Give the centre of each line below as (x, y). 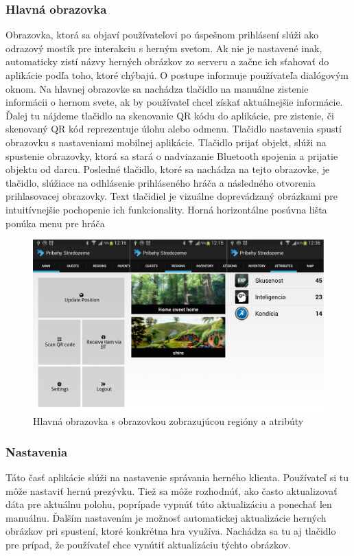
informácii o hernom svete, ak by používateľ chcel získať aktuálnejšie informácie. (174, 102)
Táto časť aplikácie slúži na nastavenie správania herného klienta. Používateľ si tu (177, 477)
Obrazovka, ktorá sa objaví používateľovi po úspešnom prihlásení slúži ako (162, 35)
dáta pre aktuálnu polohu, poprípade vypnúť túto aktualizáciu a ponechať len (169, 504)
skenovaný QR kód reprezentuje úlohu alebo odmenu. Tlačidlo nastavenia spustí (174, 129)
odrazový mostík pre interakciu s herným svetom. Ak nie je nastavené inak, (164, 48)
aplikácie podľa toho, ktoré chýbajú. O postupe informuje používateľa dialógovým (177, 75)
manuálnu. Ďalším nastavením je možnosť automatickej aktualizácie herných (166, 517)
